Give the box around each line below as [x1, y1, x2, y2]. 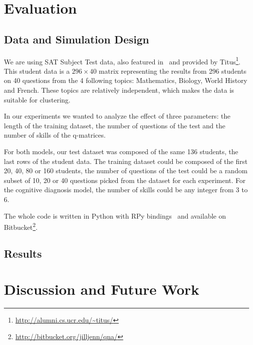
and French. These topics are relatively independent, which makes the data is [4, 85, 235, 95]
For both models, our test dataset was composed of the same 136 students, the [4, 146, 238, 156]
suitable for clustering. [4, 94, 71, 104]
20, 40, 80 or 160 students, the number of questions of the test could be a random [4, 165, 248, 176]
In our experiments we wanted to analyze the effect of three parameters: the [4, 111, 231, 121]
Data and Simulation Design [4, 31, 149, 46]
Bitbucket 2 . [4, 221, 38, 232]
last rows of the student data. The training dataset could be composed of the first [4, 156, 248, 166]
